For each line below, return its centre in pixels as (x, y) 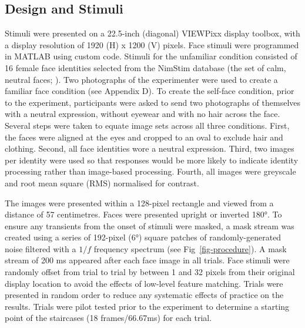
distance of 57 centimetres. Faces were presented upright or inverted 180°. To (143, 214)
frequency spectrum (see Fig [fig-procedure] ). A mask (190, 248)
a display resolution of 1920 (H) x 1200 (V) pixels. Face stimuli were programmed (152, 44)
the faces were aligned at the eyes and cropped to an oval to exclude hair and (144, 137)
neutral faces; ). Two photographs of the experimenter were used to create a (141, 79)
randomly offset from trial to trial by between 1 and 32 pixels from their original (150, 272)
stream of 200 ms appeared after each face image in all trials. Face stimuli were (147, 260)
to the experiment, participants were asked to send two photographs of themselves (153, 102)
